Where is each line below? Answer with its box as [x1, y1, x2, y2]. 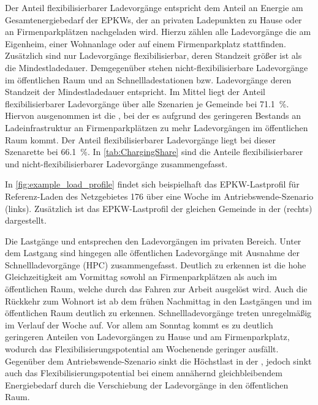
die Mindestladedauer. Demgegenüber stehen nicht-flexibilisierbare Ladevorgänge [5, 61, 308, 74]
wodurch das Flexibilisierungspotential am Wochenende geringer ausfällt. [5, 343, 279, 355]
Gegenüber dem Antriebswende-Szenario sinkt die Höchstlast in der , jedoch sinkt [5, 354, 312, 367]
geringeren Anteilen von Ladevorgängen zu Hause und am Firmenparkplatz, [5, 330, 290, 343]
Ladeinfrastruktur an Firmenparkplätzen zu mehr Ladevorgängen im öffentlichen [5, 121, 308, 134]
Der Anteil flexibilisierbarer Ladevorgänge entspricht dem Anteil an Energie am [5, 1, 303, 13]
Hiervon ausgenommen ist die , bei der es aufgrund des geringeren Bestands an [5, 109, 301, 122]
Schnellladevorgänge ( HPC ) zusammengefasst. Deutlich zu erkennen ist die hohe [5, 258, 306, 271]
